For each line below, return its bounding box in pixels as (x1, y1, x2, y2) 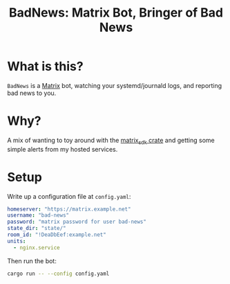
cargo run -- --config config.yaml (7, 270, 110, 277)
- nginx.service (13, 244, 60, 251)
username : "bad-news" (7, 212, 70, 219)
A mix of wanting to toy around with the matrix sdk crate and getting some (7, 136, 215, 146)
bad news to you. (7, 89, 57, 97)
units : (7, 238, 26, 245)
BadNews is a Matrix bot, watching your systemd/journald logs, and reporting (7, 81, 222, 89)
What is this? (7, 59, 84, 74)
